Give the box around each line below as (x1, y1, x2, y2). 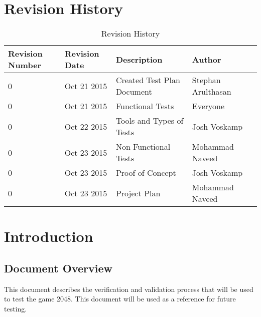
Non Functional (115, 141, 171, 153)
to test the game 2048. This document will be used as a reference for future (4, 293, 236, 304)
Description (115, 53, 163, 65)
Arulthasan (192, 86, 231, 98)
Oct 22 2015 (64, 120, 107, 132)
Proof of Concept (115, 167, 176, 179)
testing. (4, 303, 27, 313)
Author (192, 53, 221, 65)
